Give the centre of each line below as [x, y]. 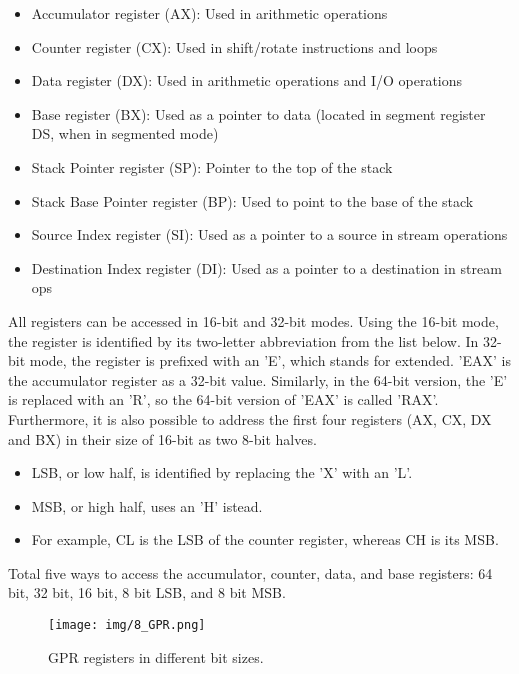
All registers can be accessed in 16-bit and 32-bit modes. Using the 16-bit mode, [253, 320]
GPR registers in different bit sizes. [156, 656]
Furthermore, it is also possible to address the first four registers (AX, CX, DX [250, 418]
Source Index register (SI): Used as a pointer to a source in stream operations [269, 234]
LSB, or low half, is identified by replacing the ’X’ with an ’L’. [222, 472]
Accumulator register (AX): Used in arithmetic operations [209, 13]
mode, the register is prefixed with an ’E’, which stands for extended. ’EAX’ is [270, 360]
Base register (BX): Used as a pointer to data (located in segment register [258, 113]
